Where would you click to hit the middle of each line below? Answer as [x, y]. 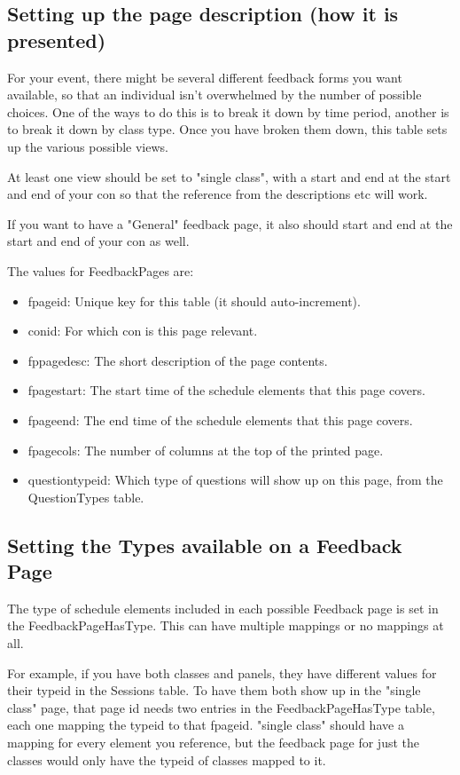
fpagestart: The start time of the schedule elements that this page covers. [226, 390]
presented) [57, 40]
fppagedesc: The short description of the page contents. [178, 360]
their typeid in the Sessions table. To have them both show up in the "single [214, 690]
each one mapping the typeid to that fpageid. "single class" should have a [206, 725]
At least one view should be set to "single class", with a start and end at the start [229, 176]
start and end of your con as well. [98, 241]
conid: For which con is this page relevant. [143, 331]
